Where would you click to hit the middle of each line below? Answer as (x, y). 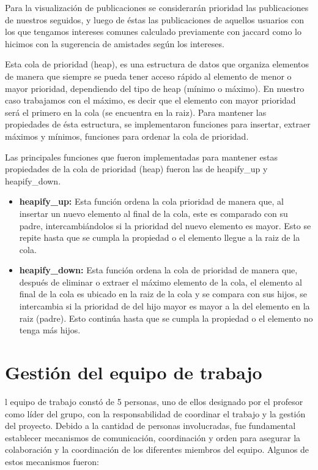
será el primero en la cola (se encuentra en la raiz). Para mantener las (136, 112)
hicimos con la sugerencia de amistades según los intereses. (115, 43)
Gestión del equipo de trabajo (134, 372)
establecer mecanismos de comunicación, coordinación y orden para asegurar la (153, 437)
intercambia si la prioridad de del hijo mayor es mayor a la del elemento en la (165, 306)
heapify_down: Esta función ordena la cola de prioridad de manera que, (158, 270)
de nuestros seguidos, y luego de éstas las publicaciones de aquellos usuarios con (154, 19)
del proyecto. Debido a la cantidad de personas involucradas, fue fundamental (150, 426)
